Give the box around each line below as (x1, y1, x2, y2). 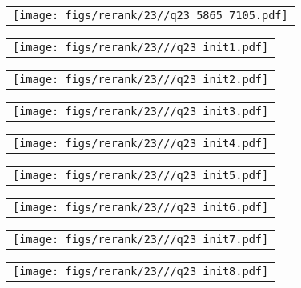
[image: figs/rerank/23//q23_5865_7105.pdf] (13, 9, 288, 22)
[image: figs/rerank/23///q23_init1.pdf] (13, 41, 269, 54)
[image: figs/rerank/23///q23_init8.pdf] (13, 265, 269, 278)
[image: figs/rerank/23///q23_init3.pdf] (13, 105, 269, 118)
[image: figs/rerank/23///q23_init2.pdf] (13, 73, 269, 86)
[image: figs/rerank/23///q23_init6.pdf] (13, 201, 269, 214)
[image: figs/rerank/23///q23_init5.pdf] (13, 169, 269, 182)
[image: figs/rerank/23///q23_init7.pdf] (13, 233, 269, 246)
